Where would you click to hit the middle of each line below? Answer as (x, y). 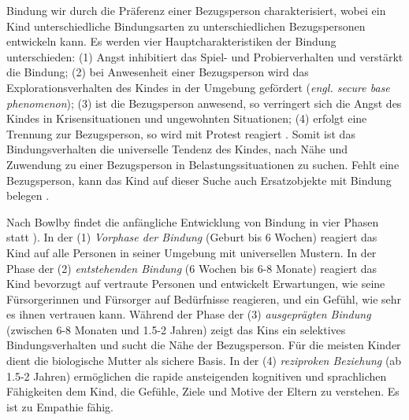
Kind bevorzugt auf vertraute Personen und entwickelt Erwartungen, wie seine (196, 284)
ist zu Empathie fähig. (60, 406)
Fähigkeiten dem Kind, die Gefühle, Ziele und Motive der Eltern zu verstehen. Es (203, 391)
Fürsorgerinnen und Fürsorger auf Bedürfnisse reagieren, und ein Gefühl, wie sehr (204, 298)
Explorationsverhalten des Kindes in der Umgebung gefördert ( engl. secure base (198, 87)
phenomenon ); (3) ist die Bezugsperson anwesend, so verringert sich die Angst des (204, 103)
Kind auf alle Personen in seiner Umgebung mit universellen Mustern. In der (191, 252)
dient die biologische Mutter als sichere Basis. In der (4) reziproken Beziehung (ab (204, 361)
